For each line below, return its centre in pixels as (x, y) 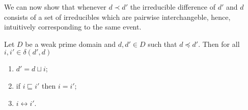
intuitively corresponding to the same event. (73, 27)
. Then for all (219, 44)
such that (162, 44)
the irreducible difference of (173, 7)
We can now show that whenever (55, 7)
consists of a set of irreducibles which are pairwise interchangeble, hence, (117, 17)
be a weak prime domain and (71, 44)
